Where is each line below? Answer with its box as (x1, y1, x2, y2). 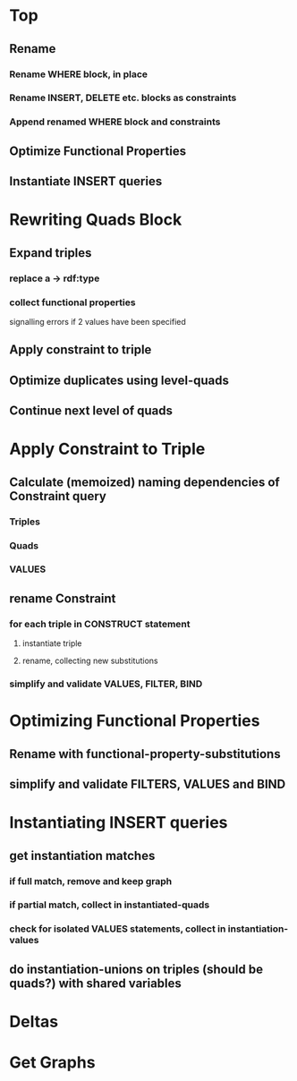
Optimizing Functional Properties (9, 711, 260, 731)
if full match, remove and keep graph (9, 874, 173, 887)
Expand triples (9, 245, 92, 260)
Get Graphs (9, 1052, 96, 1073)
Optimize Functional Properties (9, 143, 186, 158)
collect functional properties (9, 296, 136, 309)
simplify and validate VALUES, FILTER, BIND (9, 677, 203, 690)
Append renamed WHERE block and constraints (9, 115, 221, 128)
